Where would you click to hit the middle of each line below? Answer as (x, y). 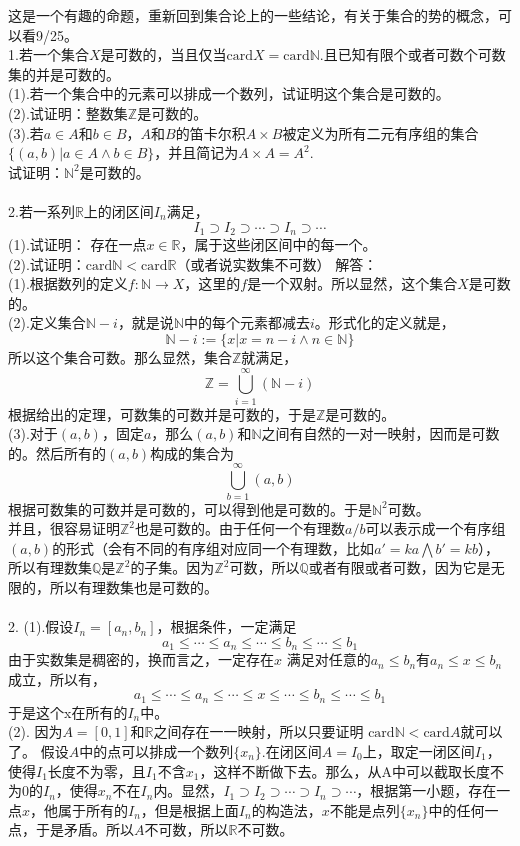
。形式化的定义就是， (384, 322)
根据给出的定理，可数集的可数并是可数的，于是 (162, 413)
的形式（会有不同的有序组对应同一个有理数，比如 (213, 547)
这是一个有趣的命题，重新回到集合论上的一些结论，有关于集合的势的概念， (253, 15)
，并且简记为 (196, 152)
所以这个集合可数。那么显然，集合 (120, 356)
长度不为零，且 (96, 770)
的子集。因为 (172, 567)
